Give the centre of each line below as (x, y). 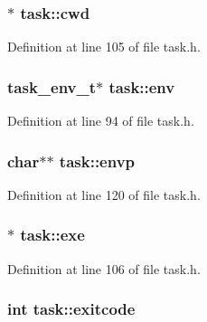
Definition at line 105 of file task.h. (104, 47)
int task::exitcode (71, 309)
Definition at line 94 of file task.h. (101, 121)
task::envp (97, 161)
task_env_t (52, 86)
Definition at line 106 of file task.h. (104, 268)
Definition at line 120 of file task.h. (104, 194)
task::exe (52, 235)
